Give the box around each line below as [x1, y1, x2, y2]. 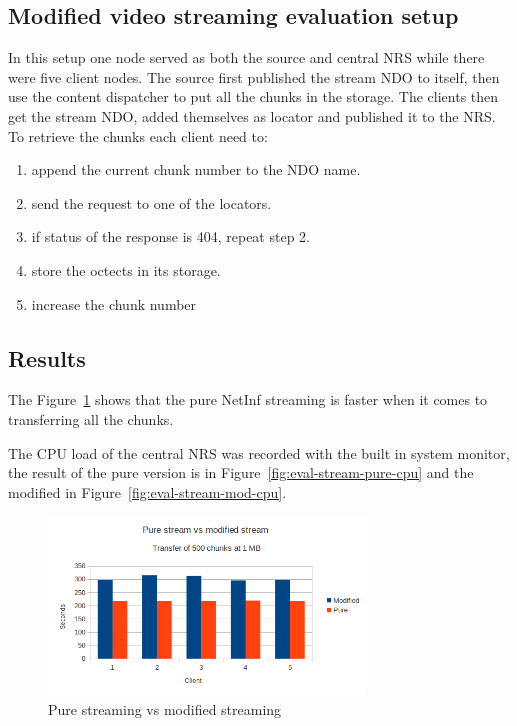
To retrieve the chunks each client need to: [8, 125, 268, 146]
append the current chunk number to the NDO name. [31, 159, 361, 180]
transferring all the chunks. [8, 408, 174, 429]
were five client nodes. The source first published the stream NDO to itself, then [8, 66, 500, 87]
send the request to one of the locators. [31, 192, 272, 213]
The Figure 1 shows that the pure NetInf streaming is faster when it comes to [8, 389, 488, 410]
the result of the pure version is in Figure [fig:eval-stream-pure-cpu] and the [8, 462, 474, 483]
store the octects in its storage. [31, 259, 221, 280]
